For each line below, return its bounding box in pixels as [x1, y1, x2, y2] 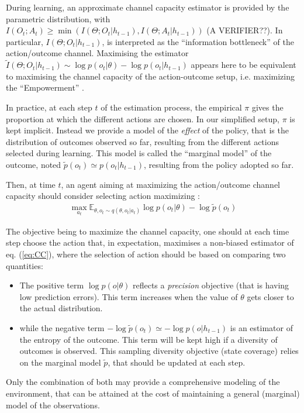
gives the [251, 101, 284, 113]
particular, [6, 35, 43, 47]
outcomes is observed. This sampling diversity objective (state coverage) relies [19, 345, 299, 357]
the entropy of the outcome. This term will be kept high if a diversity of [19, 333, 278, 345]
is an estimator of [230, 321, 293, 333]
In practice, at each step [6, 101, 92, 113]
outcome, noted [6, 158, 61, 170]
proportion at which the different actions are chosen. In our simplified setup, [6, 112, 279, 125]
